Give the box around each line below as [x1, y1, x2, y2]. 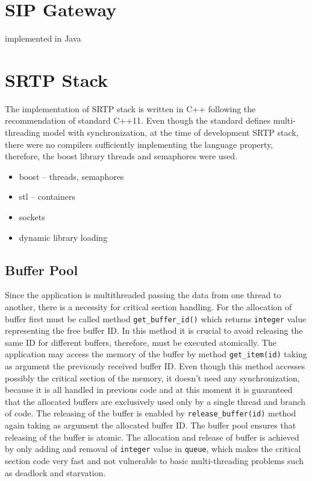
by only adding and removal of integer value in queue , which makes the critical [5, 442, 301, 455]
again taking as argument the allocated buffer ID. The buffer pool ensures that [5, 419, 296, 432]
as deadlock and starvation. [5, 466, 106, 479]
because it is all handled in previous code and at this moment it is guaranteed [5, 383, 293, 396]
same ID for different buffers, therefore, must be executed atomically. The [5, 336, 276, 348]
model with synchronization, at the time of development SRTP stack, [43, 126, 299, 139]
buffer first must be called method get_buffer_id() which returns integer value [5, 312, 307, 325]
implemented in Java [5, 32, 81, 45]
